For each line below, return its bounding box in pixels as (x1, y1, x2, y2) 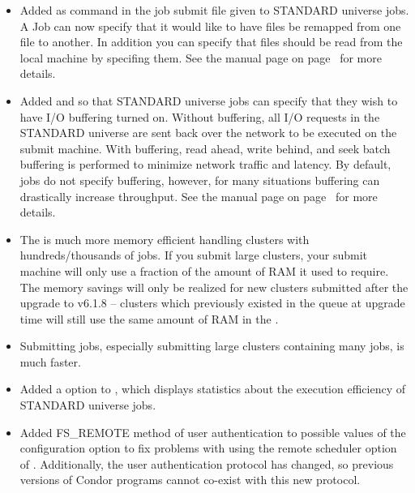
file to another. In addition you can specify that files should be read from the (19, 33, 403, 50)
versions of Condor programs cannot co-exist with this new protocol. (19, 471, 361, 488)
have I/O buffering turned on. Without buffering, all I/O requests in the (19, 108, 380, 125)
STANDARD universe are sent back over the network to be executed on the (19, 124, 397, 141)
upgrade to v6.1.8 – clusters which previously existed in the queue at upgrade (19, 294, 405, 311)
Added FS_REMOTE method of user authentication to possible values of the (19, 423, 406, 440)
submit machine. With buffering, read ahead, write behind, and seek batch (19, 139, 391, 156)
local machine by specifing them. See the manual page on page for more (19, 49, 382, 66)
